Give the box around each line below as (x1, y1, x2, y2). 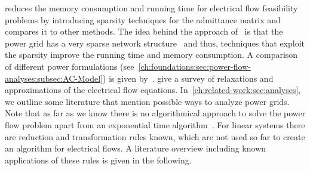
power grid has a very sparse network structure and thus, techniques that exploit (5, 36, 305, 49)
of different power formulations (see (5, 60, 134, 72)
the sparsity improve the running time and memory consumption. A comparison (5, 48, 298, 61)
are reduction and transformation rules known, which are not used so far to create (5, 130, 305, 143)
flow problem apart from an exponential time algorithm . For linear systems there (5, 118, 305, 131)
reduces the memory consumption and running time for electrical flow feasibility (5, 2, 298, 14)
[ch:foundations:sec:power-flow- (138, 60, 251, 72)
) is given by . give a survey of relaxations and (103, 72, 274, 84)
